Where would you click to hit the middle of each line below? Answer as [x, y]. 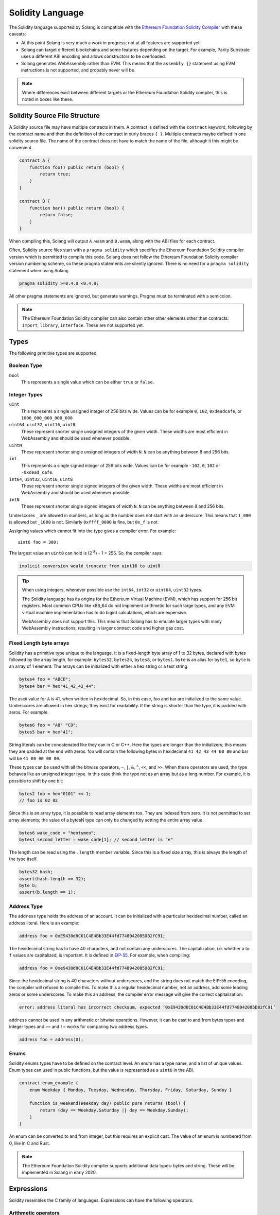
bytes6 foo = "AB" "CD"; [49, 725]
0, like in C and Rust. [30, 1143]
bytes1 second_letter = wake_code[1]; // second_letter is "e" [96, 839]
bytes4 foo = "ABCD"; [45, 679]
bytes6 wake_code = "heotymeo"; [58, 833]
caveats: [17, 34]
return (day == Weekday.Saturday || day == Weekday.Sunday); [114, 1110]
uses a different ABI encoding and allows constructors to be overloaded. [94, 56]
